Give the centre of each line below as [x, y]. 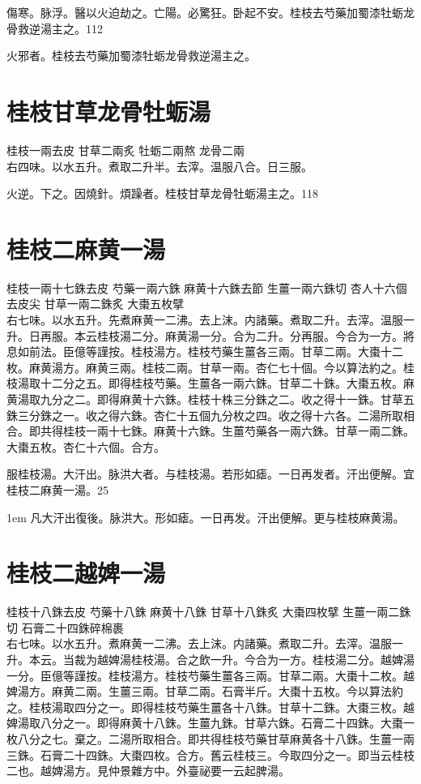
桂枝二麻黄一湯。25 [57, 489]
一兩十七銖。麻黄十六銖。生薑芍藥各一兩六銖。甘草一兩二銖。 [250, 431]
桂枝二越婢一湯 [86, 573]
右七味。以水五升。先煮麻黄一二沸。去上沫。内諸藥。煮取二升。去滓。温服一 [210, 319]
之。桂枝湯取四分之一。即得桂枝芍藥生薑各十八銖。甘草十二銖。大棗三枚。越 [210, 707]
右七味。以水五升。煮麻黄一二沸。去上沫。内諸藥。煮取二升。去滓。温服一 [205, 643]
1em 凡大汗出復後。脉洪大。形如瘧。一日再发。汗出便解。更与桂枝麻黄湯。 [206, 517]
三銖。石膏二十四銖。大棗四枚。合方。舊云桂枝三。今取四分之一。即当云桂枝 [210, 754]
